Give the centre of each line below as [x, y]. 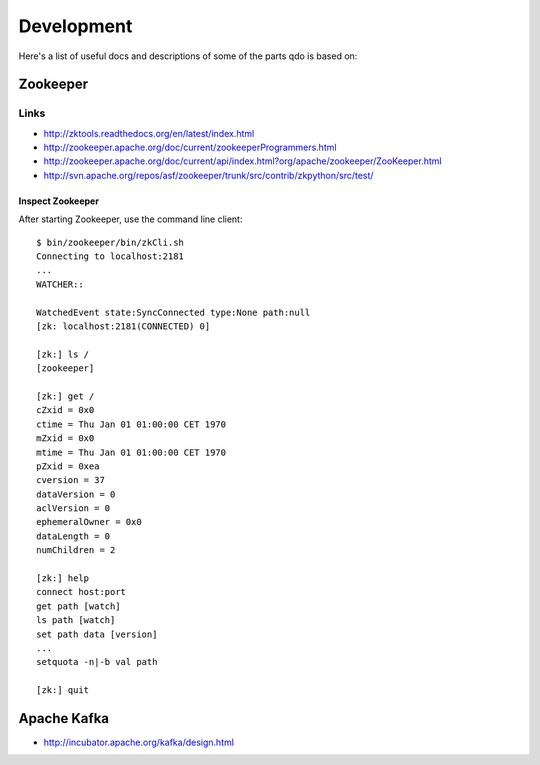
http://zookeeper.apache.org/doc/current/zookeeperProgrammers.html [190, 147]
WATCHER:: [60, 284]
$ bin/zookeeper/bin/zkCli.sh [110, 242]
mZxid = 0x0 [65, 438]
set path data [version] [97, 634]
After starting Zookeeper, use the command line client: [130, 219]
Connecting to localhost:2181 [110, 256]
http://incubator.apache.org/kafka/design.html [139, 742]
